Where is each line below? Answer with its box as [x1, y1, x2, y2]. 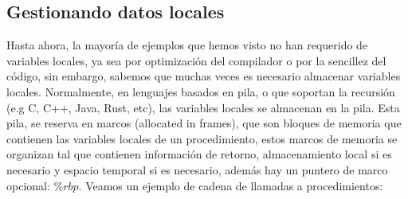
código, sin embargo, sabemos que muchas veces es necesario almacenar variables [6, 68, 401, 84]
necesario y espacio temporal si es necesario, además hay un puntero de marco [6, 161, 388, 178]
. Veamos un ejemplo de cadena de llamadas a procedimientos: [78, 177, 383, 193]
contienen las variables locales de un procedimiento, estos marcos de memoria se [6, 130, 398, 146]
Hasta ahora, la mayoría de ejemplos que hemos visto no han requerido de [6, 37, 368, 53]
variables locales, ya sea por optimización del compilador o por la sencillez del [6, 52, 386, 68]
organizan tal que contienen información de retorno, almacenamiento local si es [6, 146, 392, 162]
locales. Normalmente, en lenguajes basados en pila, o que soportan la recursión [6, 83, 395, 99]
